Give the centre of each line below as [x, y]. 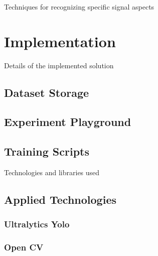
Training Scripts [47, 151]
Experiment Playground [68, 122]
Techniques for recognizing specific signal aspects [79, 7]
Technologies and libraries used [52, 172]
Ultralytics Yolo [37, 224]
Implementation [60, 41]
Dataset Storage [47, 92]
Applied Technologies [60, 200]
